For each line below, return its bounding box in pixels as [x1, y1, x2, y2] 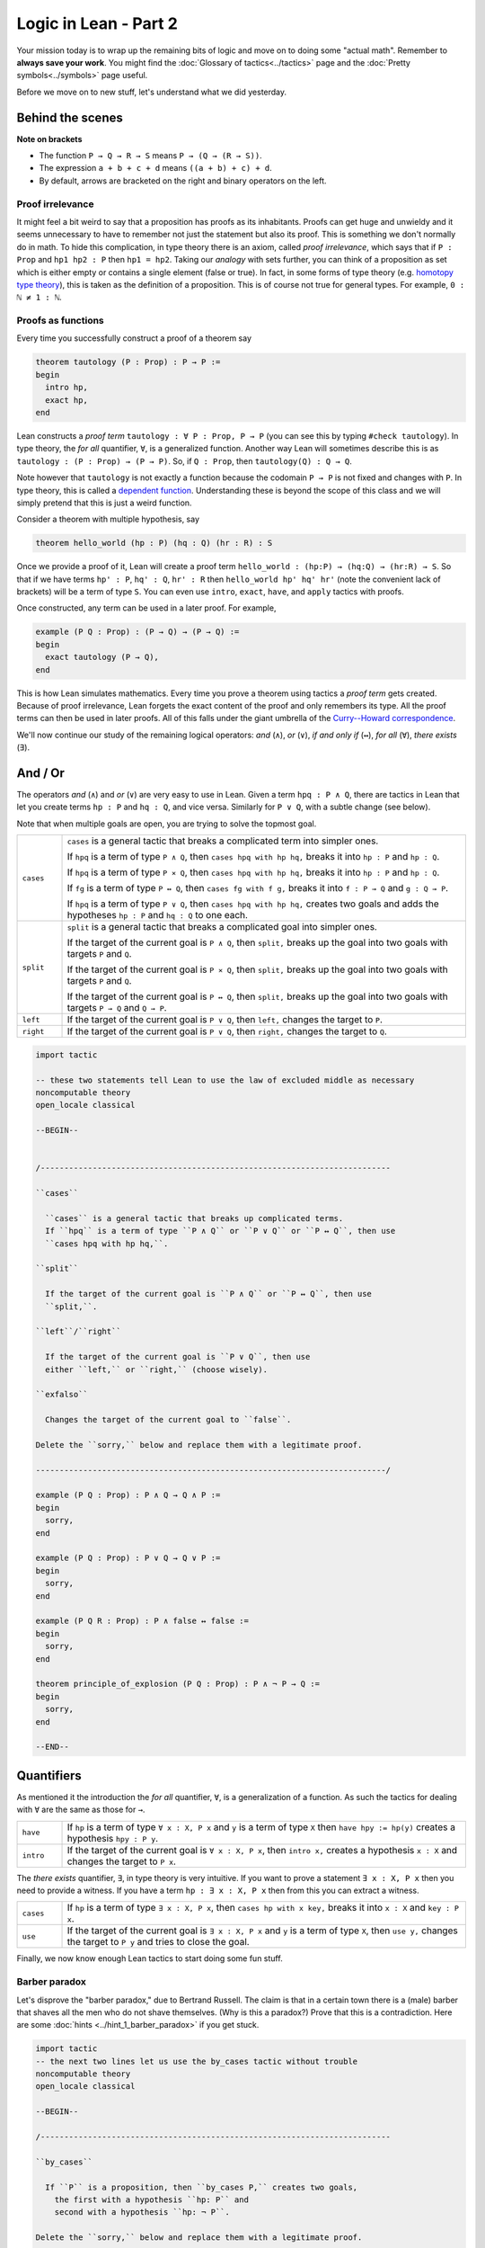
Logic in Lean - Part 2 [16, 13, 179, 33]
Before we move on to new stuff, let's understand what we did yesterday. [16, 86, 287, 97]
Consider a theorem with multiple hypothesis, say [16, 513, 200, 525]
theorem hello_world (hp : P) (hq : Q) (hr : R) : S [35, 538, 273, 549]
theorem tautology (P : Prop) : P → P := [35, 357, 221, 368]
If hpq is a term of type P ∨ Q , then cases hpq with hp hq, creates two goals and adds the [66, 897, 439, 910]
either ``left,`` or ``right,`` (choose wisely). [45, 1364, 269, 1375]
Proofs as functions [16, 315, 105, 327]
